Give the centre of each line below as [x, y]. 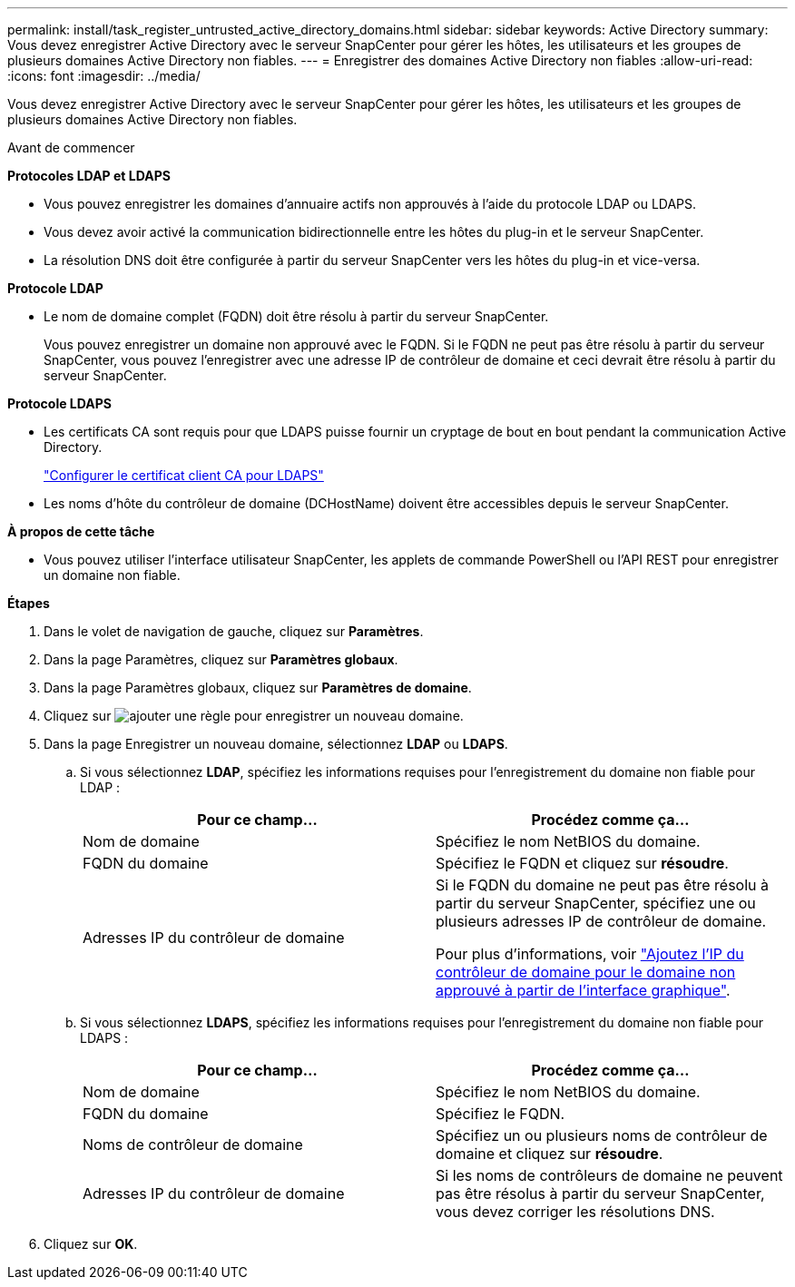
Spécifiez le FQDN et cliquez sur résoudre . [582, 863]
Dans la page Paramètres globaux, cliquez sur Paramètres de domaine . [258, 688]
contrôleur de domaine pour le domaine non [586, 972]
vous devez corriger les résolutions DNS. [575, 1212]
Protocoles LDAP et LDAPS [89, 176]
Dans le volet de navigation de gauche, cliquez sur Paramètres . [234, 631]
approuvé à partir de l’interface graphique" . [583, 990]
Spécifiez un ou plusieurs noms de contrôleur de [602, 1135]
